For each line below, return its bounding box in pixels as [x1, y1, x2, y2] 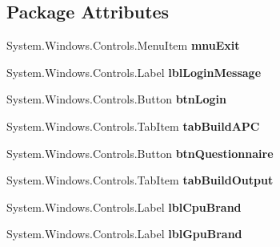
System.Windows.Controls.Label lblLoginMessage [6, 63, 262, 80]
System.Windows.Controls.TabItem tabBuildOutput [6, 172, 274, 188]
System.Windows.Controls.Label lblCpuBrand [6, 198, 242, 215]
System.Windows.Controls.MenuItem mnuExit [6, 37, 240, 54]
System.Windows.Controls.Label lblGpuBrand [6, 225, 242, 242]
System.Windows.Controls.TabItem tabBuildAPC [6, 117, 260, 134]
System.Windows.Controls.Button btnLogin [6, 91, 227, 107]
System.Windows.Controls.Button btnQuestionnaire [6, 144, 274, 161]
